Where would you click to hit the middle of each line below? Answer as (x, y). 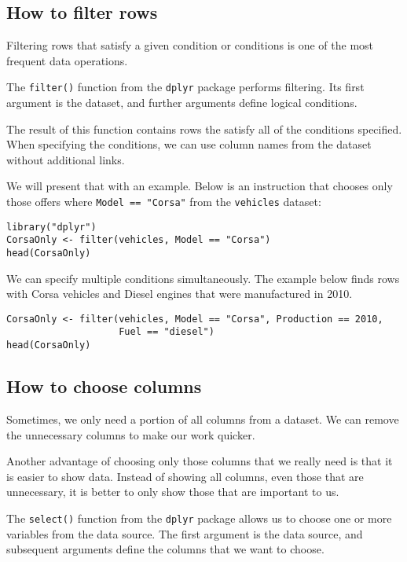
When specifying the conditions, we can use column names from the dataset (189, 144)
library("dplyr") (51, 227)
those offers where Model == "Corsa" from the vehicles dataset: (164, 202)
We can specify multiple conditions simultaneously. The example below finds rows (203, 278)
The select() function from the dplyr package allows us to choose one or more (199, 518)
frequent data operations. (67, 60)
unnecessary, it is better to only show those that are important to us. (173, 492)
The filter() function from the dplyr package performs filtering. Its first (185, 87)
